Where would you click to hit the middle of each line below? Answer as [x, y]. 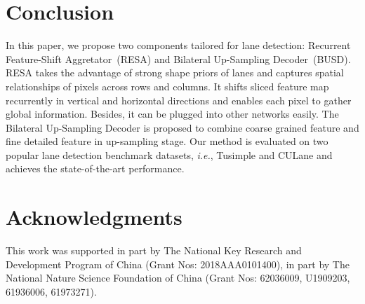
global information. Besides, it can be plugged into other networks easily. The [172, 114]
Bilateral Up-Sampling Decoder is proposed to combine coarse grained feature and [182, 127]
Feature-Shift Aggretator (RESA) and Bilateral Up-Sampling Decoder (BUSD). [178, 58]
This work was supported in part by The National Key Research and [154, 250]
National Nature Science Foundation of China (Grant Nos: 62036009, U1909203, [178, 278]
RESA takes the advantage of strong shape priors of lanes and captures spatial [175, 72]
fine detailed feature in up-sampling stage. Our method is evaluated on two [167, 141]
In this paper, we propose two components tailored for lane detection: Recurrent [178, 45]
